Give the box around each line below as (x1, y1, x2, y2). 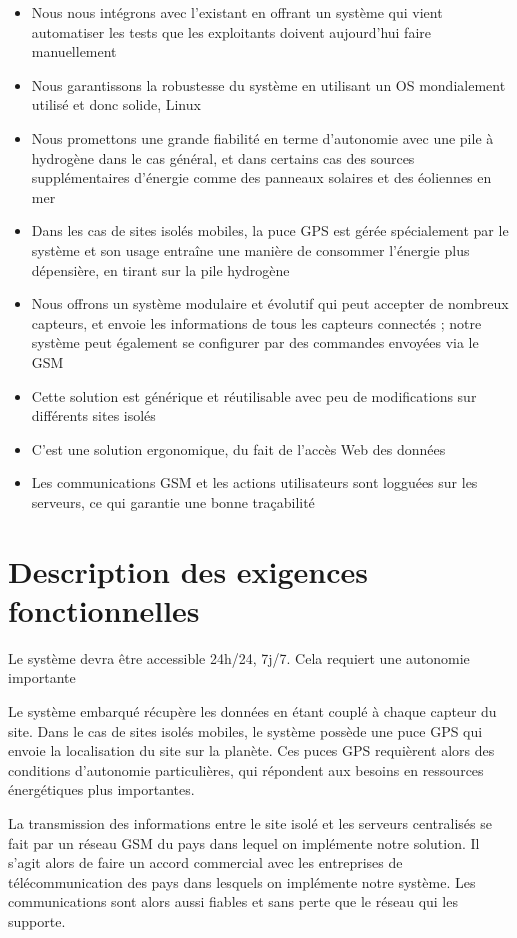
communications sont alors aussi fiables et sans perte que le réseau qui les (8, 891, 458, 912)
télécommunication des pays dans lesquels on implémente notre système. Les (8, 871, 476, 892)
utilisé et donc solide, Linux (31, 94, 201, 115)
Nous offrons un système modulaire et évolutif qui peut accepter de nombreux (31, 293, 509, 314)
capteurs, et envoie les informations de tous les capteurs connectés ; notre (31, 312, 482, 333)
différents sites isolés (31, 405, 156, 426)
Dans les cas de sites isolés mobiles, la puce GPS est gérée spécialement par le (31, 220, 509, 241)
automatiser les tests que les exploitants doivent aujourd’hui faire (31, 21, 431, 42)
